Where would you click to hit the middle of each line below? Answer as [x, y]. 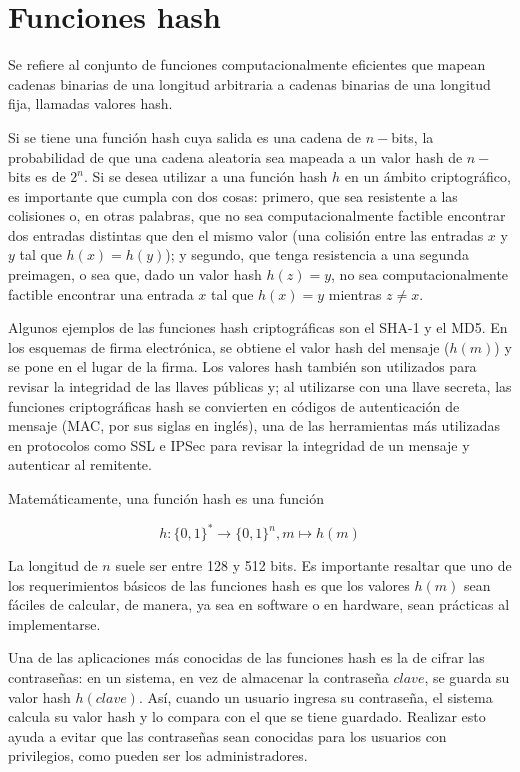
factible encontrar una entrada [101, 293]
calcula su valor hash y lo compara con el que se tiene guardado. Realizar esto [247, 716]
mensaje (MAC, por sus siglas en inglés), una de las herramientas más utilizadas [254, 425]
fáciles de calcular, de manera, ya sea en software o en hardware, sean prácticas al [259, 604]
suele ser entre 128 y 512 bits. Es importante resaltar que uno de [313, 565]
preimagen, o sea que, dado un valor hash [135, 274]
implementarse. [54, 623]
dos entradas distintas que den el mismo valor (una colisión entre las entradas [246, 234]
